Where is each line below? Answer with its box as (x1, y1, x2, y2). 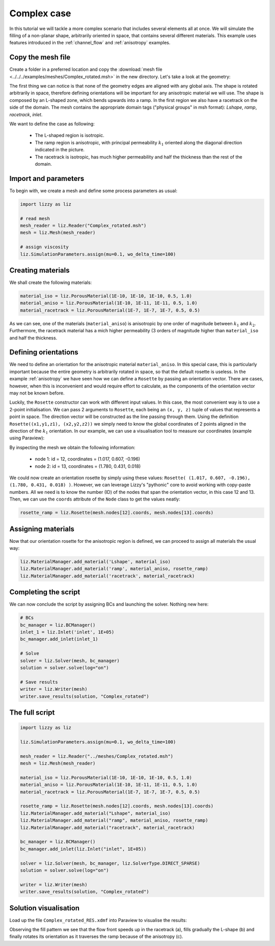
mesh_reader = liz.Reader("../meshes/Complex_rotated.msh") (20, 753, 174, 759)
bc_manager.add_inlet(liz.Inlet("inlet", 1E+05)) (20, 846, 147, 852)
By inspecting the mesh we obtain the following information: (9, 444, 135, 451)
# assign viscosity (20, 244, 69, 250)
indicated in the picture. (35, 147, 85, 153)
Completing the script (9, 588, 80, 596)
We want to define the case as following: (9, 120, 95, 127)
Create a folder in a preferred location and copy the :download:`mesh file (9, 66, 162, 72)
